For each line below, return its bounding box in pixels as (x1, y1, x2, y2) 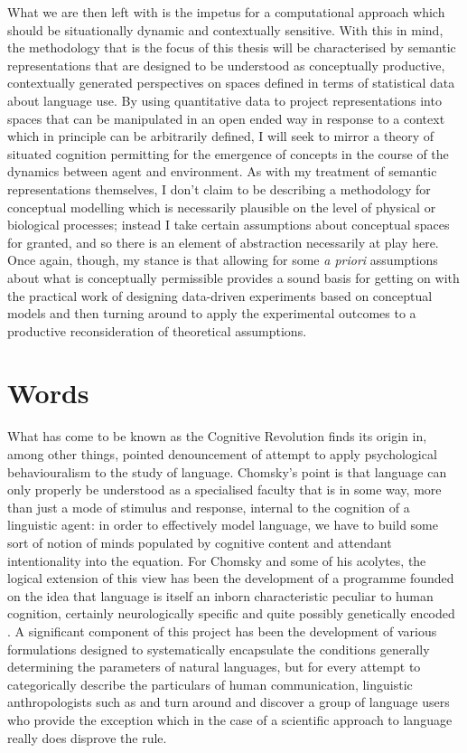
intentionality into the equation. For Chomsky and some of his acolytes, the (7, 551, 426, 569)
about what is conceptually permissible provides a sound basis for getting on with (7, 268, 460, 287)
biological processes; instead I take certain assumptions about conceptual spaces (7, 215, 450, 234)
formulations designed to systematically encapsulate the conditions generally (7, 639, 430, 658)
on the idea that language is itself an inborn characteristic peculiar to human (7, 586, 434, 605)
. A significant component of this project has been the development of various (7, 621, 437, 640)
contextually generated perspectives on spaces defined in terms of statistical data (7, 73, 455, 92)
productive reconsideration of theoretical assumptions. (7, 321, 307, 340)
